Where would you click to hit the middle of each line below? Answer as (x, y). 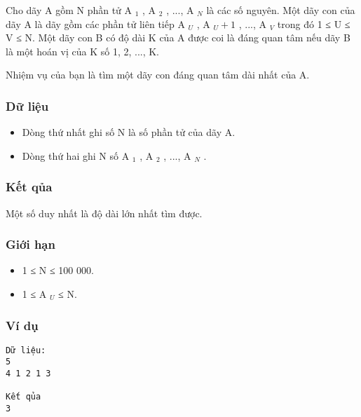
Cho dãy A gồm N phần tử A (69, 10)
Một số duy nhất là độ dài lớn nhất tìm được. (104, 213)
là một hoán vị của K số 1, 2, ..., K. (83, 51)
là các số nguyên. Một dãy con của (281, 10)
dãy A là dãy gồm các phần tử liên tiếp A (95, 23)
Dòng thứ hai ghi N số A (76, 155)
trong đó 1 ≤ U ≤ (314, 23)
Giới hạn (30, 244)
